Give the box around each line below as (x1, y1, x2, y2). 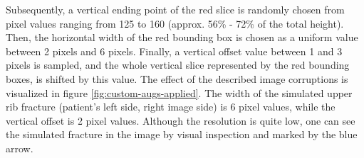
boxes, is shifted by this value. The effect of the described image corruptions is (6, 71, 348, 86)
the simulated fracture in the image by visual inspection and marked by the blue (6, 127, 358, 142)
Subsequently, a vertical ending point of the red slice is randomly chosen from (6, 2, 345, 16)
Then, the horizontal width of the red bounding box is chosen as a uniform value (6, 30, 358, 45)
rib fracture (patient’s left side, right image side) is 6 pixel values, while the (6, 99, 336, 114)
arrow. (6, 140, 33, 155)
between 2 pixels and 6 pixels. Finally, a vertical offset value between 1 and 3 (6, 43, 343, 58)
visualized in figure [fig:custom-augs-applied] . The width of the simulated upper (6, 85, 353, 100)
